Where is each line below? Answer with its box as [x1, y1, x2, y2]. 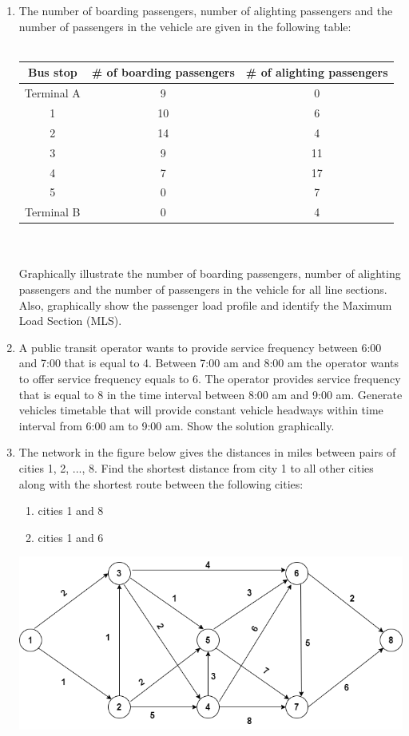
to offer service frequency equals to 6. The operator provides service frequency [18, 370, 401, 387]
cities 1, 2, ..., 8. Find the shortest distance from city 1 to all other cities [18, 460, 374, 476]
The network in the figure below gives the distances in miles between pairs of [18, 444, 396, 461]
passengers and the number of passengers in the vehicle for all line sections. [18, 281, 387, 298]
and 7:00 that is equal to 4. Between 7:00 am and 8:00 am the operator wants [18, 354, 399, 371]
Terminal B [25, 204, 81, 220]
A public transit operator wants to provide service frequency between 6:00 [18, 338, 382, 355]
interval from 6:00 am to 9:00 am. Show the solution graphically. [18, 417, 335, 433]
